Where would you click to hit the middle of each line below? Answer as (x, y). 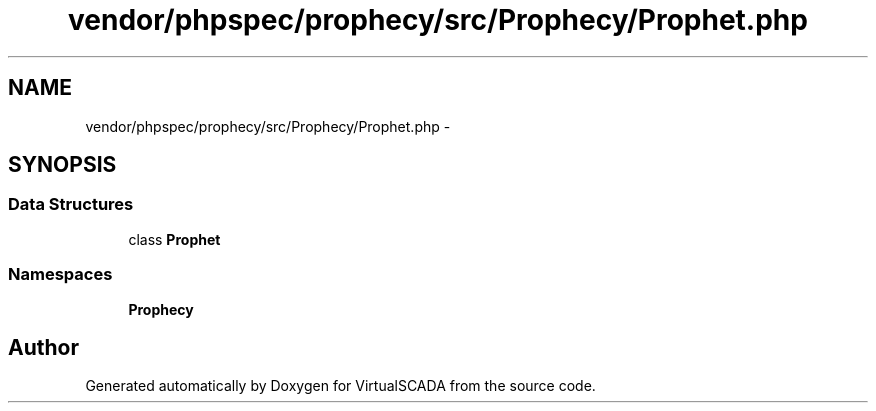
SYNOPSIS (62, 165)
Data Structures (71, 204)
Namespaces (60, 274)
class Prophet (174, 239)
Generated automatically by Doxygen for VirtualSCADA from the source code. (340, 386)
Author (43, 347)
